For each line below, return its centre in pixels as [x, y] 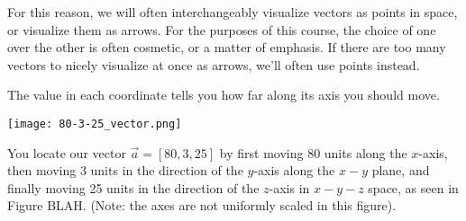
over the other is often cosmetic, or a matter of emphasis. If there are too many [227, 47]
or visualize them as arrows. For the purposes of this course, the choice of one [222, 29]
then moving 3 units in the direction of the [125, 170]
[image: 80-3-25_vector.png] [95, 124]
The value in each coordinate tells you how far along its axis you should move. [224, 95]
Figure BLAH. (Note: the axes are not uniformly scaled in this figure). [202, 205]
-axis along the [294, 170]
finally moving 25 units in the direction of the [133, 187]
